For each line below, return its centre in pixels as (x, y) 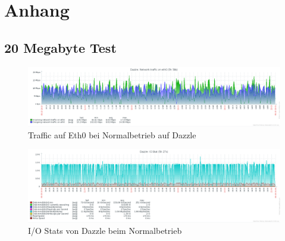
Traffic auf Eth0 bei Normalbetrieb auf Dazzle (112, 134)
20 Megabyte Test (60, 47)
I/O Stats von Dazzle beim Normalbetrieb (105, 231)
